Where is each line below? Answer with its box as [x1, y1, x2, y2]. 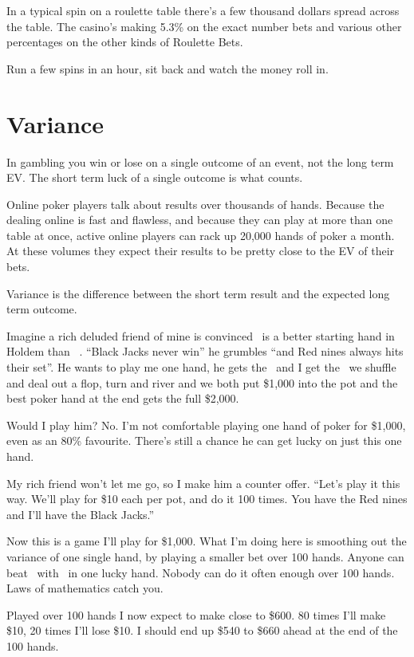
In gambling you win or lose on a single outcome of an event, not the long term [6, 153, 394, 170]
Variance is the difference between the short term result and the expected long [6, 285, 390, 301]
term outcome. [6, 301, 77, 317]
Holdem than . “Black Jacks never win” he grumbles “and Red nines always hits [6, 343, 404, 360]
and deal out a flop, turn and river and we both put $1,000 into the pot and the [6, 374, 398, 391]
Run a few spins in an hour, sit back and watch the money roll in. [6, 60, 329, 77]
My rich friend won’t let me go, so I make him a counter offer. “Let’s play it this [6, 474, 400, 491]
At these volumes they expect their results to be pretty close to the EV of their [6, 242, 395, 259]
